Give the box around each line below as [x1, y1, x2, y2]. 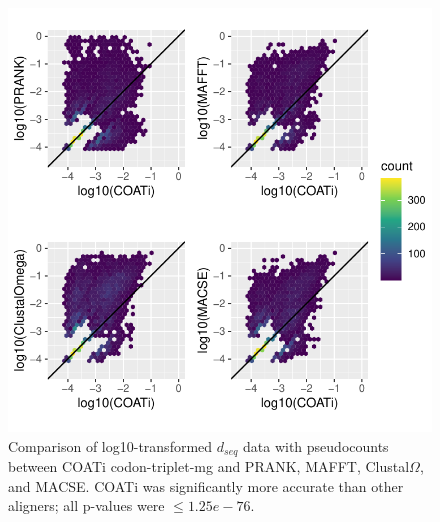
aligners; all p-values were [8, 495, 165, 516]
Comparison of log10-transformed [8, 435, 213, 456]
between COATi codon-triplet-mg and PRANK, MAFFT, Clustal [8, 456, 410, 477]
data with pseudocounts [243, 435, 389, 456]
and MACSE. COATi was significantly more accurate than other [8, 475, 404, 496]
